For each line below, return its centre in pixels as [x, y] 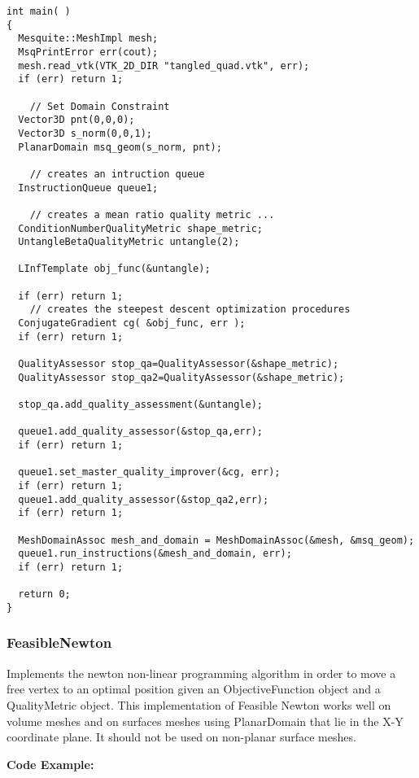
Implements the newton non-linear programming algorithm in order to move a [201, 673]
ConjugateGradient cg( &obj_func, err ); [132, 323]
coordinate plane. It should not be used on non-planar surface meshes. [181, 737]
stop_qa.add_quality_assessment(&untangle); [140, 405]
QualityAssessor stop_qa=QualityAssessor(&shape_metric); [179, 364]
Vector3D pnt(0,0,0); [76, 120]
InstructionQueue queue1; [88, 188]
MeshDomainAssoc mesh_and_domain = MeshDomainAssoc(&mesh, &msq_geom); [216, 540]
